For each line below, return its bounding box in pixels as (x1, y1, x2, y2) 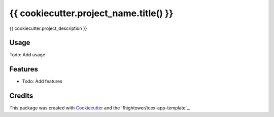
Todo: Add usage (9, 52, 46, 58)
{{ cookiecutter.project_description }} (9, 25, 87, 31)
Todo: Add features (22, 79, 63, 85)
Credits (9, 92, 33, 100)
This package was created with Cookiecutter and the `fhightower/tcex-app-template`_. (9, 105, 190, 111)
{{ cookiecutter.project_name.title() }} (9, 8, 174, 19)
